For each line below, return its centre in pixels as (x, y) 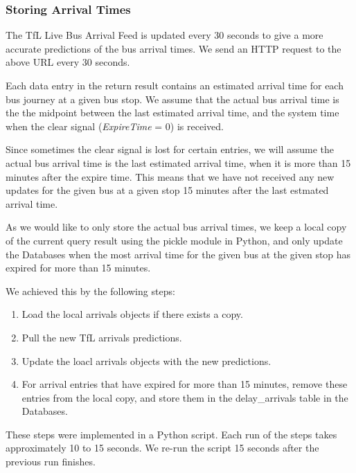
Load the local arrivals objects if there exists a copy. (132, 314)
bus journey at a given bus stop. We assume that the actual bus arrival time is (172, 99)
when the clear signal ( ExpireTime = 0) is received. (115, 126)
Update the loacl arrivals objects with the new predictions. (146, 360)
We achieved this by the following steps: (90, 291)
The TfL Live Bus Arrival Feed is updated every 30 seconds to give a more (164, 35)
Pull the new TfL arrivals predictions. (102, 337)
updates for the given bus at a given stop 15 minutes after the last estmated (167, 190)
